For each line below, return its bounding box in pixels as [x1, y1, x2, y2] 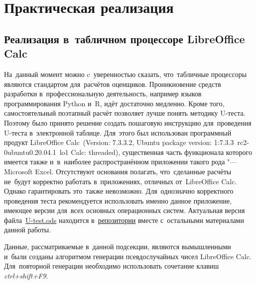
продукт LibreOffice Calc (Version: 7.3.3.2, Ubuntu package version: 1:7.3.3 [4, 137, 234, 147]
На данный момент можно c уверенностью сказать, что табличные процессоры [4, 69, 247, 79]
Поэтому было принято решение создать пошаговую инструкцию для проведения [4, 117, 252, 128]
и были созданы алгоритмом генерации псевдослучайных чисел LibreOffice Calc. [4, 251, 252, 261]
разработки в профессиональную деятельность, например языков [4, 88, 202, 99]
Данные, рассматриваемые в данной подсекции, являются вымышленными [4, 241, 231, 252]
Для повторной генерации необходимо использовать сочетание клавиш [4, 261, 219, 271]
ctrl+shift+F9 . [4, 270, 48, 281]
